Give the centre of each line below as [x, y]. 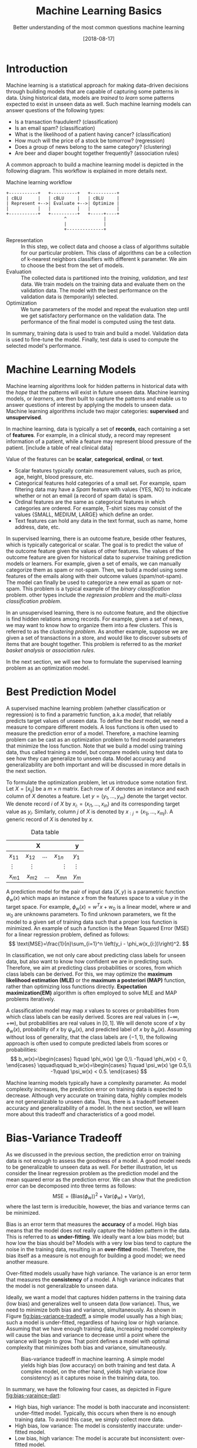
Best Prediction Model [61, 692]
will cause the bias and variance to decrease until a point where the [88, 1335]
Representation [24, 240]
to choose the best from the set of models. [73, 265]
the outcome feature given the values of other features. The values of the [95, 551]
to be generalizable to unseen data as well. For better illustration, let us [92, 1167]
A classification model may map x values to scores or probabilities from [93, 1010]
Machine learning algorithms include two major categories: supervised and [98, 411]
